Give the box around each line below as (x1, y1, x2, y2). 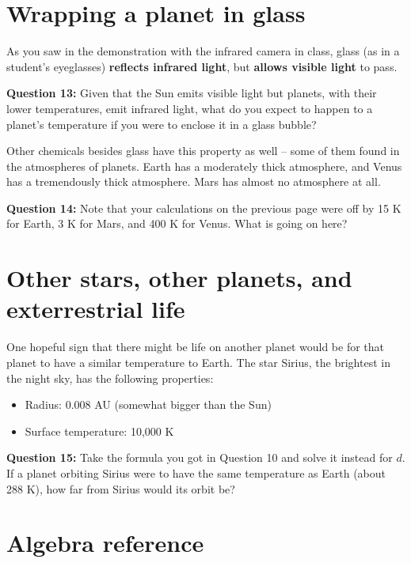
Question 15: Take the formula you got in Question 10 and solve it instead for (6, 449, 393, 466)
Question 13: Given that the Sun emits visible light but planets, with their (6, 85, 377, 101)
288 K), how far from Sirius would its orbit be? (6, 480, 235, 497)
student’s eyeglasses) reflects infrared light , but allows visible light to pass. (6, 58, 398, 74)
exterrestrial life (6, 293, 185, 325)
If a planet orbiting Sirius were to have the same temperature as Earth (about (6, 464, 386, 481)
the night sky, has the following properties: (6, 369, 214, 386)
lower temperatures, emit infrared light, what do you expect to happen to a (6, 100, 373, 116)
